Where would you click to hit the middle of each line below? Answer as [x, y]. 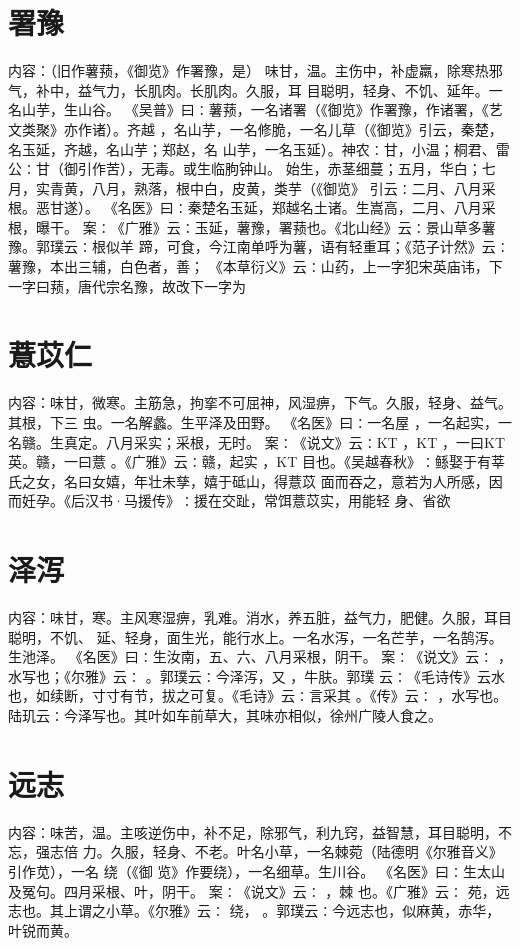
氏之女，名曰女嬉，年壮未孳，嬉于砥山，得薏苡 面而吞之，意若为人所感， [248, 480]
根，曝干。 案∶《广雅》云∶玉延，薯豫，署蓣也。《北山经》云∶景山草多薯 [252, 226]
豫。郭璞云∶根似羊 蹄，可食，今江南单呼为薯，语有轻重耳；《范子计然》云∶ [259, 246]
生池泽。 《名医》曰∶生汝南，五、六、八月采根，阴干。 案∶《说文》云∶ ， [260, 656]
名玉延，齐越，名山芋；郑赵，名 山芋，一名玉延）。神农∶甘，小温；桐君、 [252, 148]
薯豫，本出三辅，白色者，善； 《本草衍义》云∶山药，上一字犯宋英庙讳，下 [255, 266]
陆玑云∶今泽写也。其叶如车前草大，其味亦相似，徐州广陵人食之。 [225, 715]
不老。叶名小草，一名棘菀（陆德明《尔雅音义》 [348, 851]
